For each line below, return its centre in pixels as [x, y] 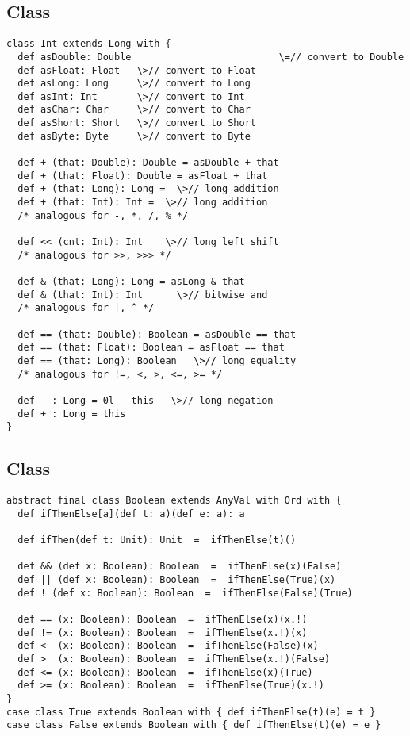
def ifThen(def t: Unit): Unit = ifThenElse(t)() [157, 540]
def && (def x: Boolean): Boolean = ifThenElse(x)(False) [180, 567]
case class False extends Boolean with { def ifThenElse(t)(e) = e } [194, 725]
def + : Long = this [72, 414]
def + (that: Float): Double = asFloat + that [143, 176]
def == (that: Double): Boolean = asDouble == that [157, 334]
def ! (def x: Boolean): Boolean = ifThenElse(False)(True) [185, 593]
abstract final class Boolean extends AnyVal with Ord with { [174, 501]
